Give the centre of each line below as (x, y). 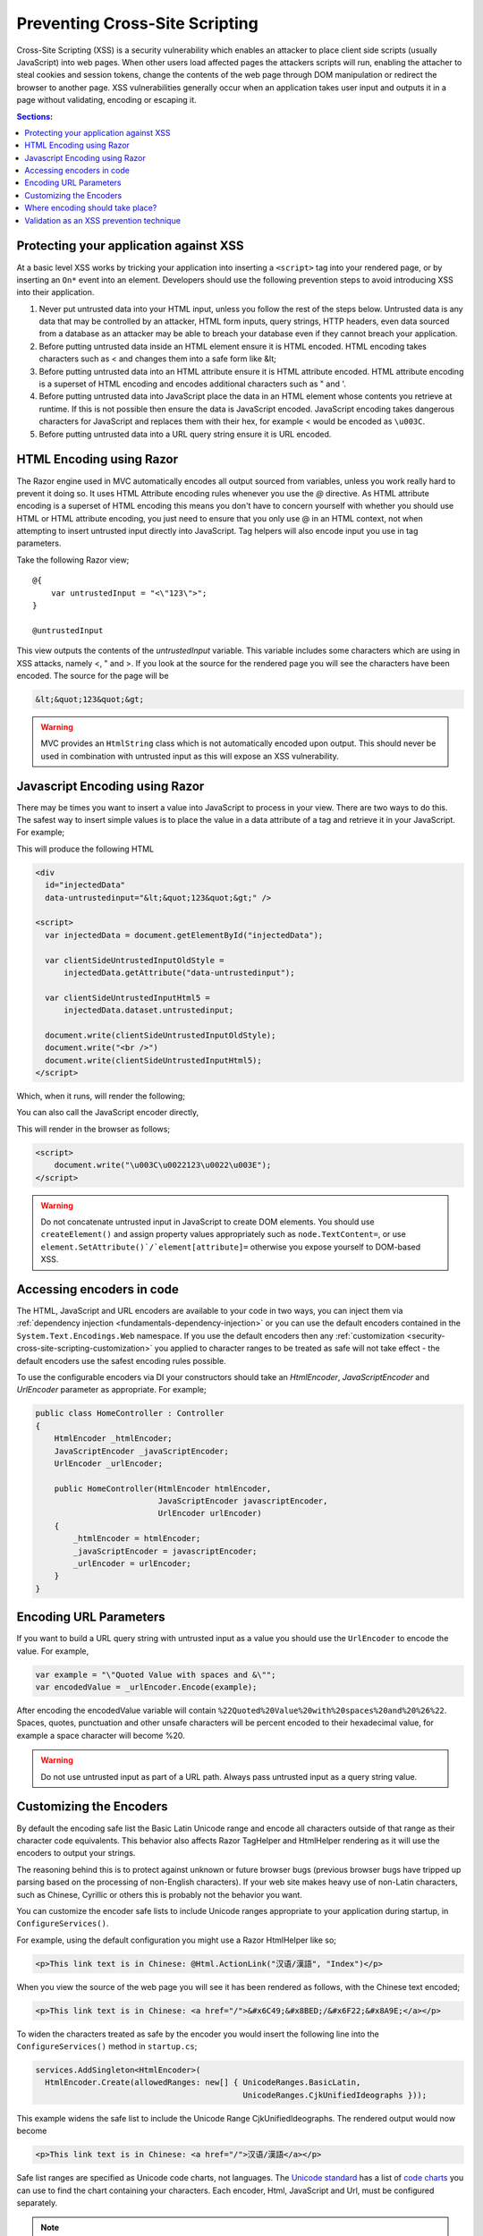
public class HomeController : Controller (130, 1414)
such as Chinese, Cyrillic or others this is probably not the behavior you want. (160, 1894)
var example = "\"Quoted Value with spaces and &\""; (156, 1674)
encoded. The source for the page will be (93, 675)
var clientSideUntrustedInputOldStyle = (135, 960)
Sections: (35, 116)
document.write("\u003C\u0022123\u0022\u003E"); (163, 1165)
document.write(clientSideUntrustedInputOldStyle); (161, 1035)
